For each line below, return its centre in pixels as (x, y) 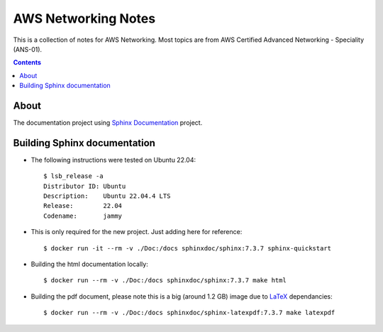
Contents (27, 62)
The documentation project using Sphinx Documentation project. (108, 123)
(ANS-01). (28, 49)
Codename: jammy (83, 216)
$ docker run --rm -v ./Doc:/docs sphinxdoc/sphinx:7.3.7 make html (165, 281)
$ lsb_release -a (73, 176)
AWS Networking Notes (84, 18)
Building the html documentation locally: (89, 264)
